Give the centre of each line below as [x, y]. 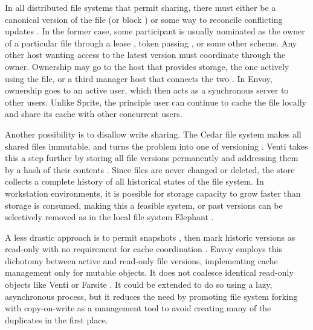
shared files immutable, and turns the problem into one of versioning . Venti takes [156, 146]
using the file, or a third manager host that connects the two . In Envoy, [139, 78]
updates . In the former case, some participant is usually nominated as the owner [155, 31]
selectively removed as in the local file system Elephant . [109, 217]
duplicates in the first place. [56, 319]
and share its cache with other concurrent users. [94, 114]
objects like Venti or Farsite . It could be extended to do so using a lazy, [139, 284]
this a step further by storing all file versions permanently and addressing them [152, 158]
